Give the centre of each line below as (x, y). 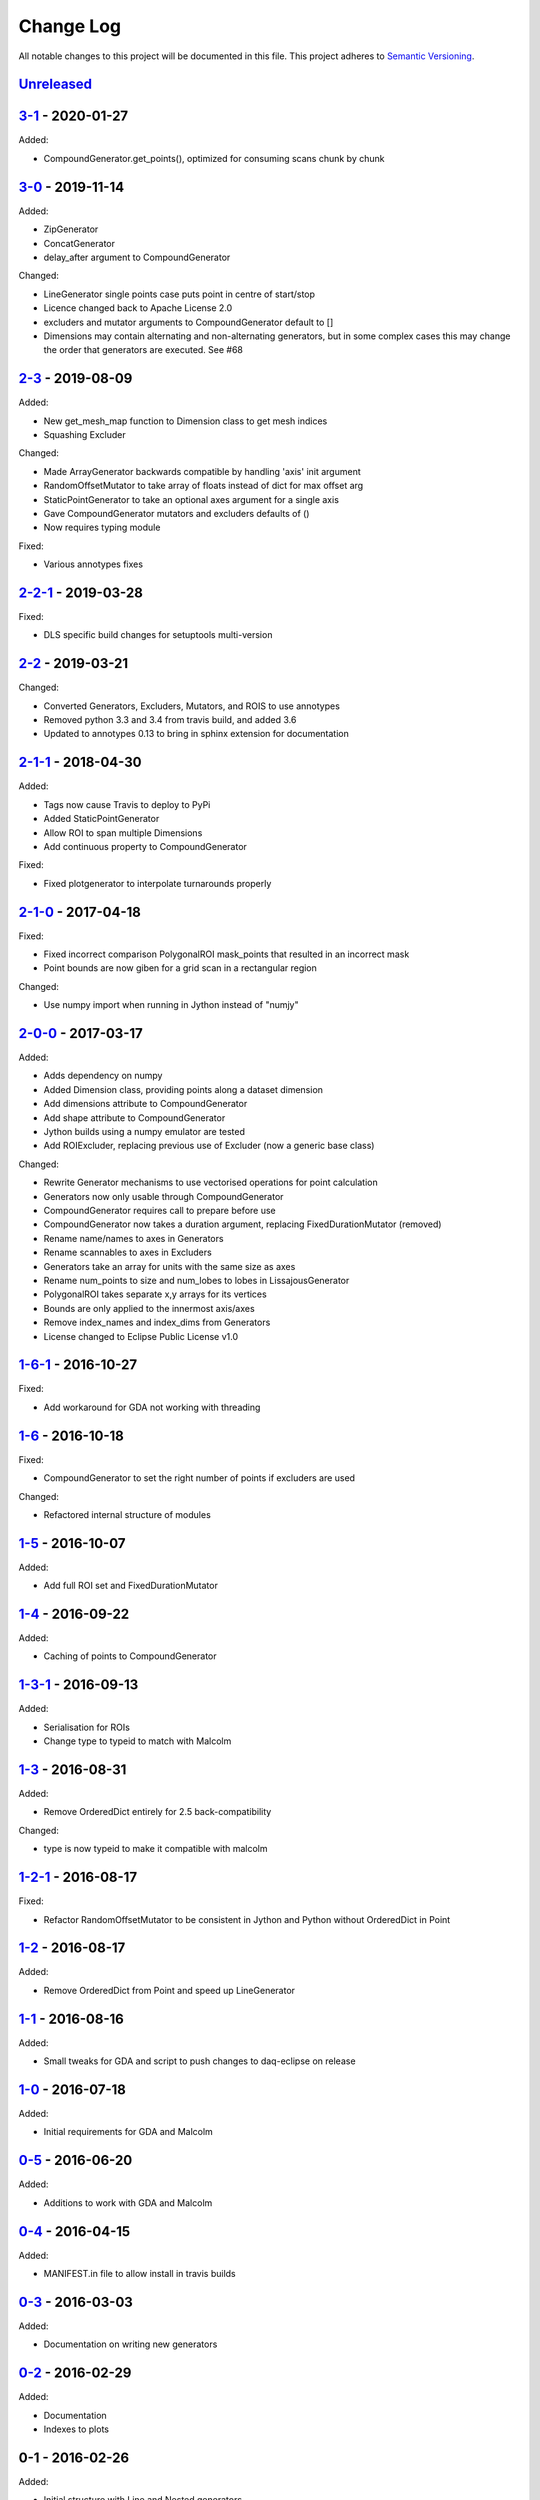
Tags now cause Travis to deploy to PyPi (127, 804)
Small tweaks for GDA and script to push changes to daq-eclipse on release (199, 2061)
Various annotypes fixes (93, 564)
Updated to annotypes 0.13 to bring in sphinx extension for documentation (196, 734)
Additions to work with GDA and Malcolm (128, 2202)
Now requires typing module (102, 527)
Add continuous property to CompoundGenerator (145, 846)
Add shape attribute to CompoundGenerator (134, 1117)
